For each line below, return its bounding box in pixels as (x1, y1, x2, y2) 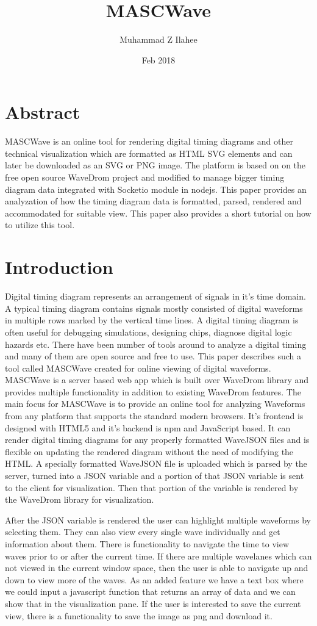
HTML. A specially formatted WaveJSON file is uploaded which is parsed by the (5, 457, 307, 470)
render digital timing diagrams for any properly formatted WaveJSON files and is (5, 433, 310, 446)
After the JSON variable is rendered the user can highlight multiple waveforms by (5, 513, 311, 526)
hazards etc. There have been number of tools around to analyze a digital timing (5, 337, 307, 350)
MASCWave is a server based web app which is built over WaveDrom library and (5, 373, 309, 386)
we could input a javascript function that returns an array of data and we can (5, 585, 296, 598)
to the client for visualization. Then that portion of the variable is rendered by (5, 481, 299, 494)
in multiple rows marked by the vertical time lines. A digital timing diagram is (5, 314, 299, 326)
